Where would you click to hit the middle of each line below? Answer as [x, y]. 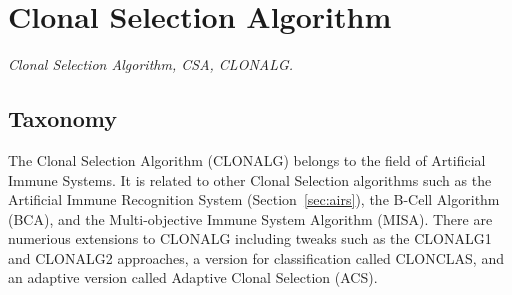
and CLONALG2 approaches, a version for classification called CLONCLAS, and [256, 257]
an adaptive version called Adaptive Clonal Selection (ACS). [193, 277]
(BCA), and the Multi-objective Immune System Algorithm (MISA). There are [250, 218]
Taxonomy [63, 118]
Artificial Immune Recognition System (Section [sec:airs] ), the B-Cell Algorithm [254, 199]
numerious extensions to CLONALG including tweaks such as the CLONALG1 [250, 238]
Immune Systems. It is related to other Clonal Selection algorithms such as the [250, 179]
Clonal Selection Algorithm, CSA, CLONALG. [151, 64]
